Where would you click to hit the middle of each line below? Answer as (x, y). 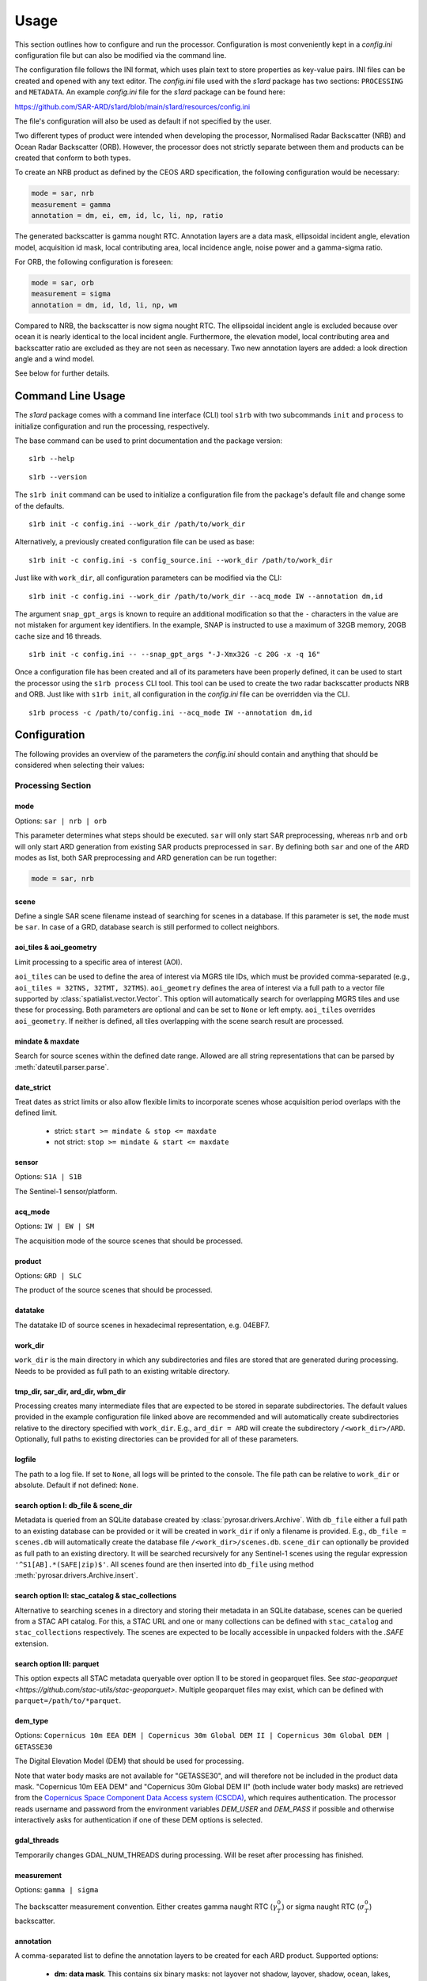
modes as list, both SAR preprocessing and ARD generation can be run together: (145, 858)
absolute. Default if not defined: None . (76, 1485)
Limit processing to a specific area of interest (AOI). (98, 962)
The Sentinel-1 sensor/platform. (66, 1191)
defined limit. (36, 1113)
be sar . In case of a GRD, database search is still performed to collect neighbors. (147, 927)
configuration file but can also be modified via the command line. (121, 55)
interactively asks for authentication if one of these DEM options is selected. (139, 1820)
